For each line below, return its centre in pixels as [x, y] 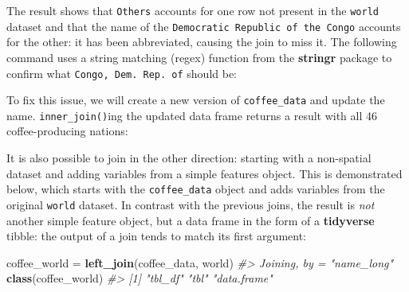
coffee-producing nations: [67, 131]
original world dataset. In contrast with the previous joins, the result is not [191, 204]
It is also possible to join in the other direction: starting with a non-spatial [189, 158]
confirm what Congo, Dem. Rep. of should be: [122, 73]
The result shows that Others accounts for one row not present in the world [193, 10]
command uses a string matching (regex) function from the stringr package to [199, 57]
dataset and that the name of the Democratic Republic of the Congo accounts [204, 26]
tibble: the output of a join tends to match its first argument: [156, 236]
